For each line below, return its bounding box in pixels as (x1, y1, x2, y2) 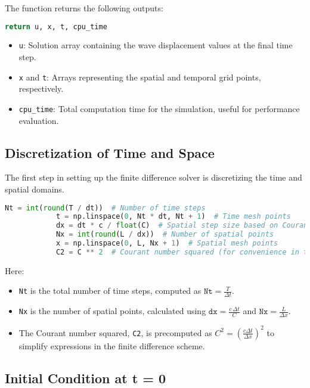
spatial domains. (5, 183, 64, 195)
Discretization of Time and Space (5, 143, 215, 162)
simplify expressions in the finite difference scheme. (18, 339, 205, 352)
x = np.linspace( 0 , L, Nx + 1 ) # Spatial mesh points (55, 239, 278, 248)
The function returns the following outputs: (5, 2, 163, 14)
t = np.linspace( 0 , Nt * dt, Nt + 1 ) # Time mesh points (55, 212, 291, 221)
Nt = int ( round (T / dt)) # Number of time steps (5, 203, 206, 212)
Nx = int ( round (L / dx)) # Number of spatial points (55, 230, 274, 239)
